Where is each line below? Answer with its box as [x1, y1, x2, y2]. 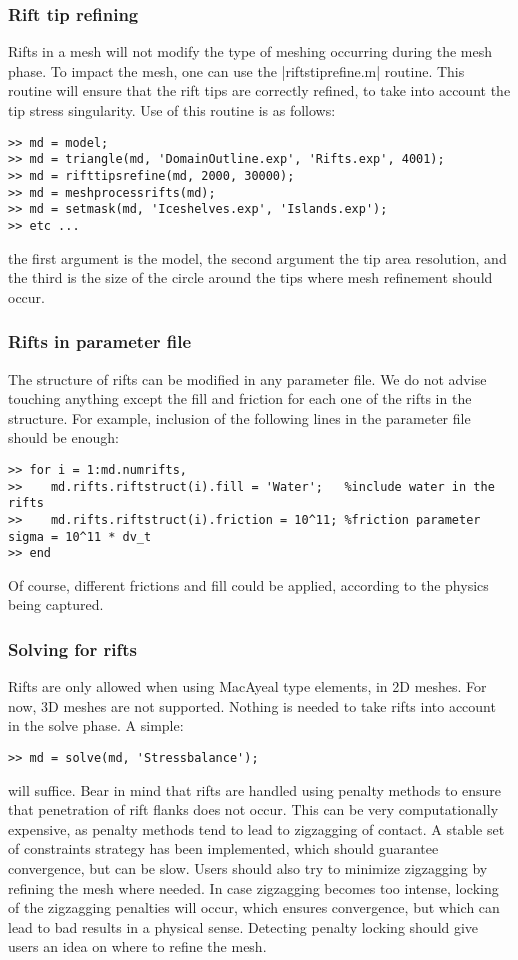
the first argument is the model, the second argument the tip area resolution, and [8, 247, 507, 268]
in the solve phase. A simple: [8, 715, 184, 736]
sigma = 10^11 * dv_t [8, 529, 152, 544]
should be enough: [8, 427, 119, 448]
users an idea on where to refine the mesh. [8, 936, 267, 957]
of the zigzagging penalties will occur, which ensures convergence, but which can [8, 897, 500, 918]
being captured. [8, 594, 104, 615]
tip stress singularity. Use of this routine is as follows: [8, 100, 336, 120]
